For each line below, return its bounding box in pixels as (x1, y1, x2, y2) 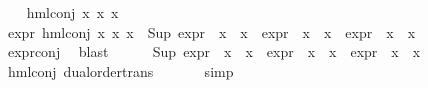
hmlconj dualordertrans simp (7, 60, 234, 81)
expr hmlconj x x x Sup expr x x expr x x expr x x (7, 21, 416, 42)
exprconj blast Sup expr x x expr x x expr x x (7, 41, 421, 62)
